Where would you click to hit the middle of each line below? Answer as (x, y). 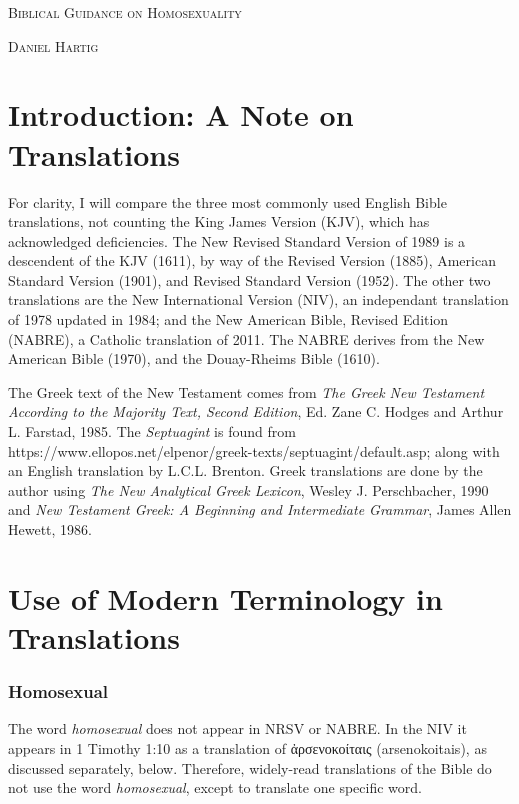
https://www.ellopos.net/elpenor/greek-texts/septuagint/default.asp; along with (254, 450)
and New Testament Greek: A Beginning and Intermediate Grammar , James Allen (260, 509)
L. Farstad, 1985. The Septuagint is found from (152, 431)
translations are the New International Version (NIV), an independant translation (258, 299)
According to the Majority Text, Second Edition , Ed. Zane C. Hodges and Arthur (256, 411)
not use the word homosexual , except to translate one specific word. (215, 787)
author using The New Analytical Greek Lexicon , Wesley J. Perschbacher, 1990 (248, 489)
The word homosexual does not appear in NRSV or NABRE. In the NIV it (237, 728)
